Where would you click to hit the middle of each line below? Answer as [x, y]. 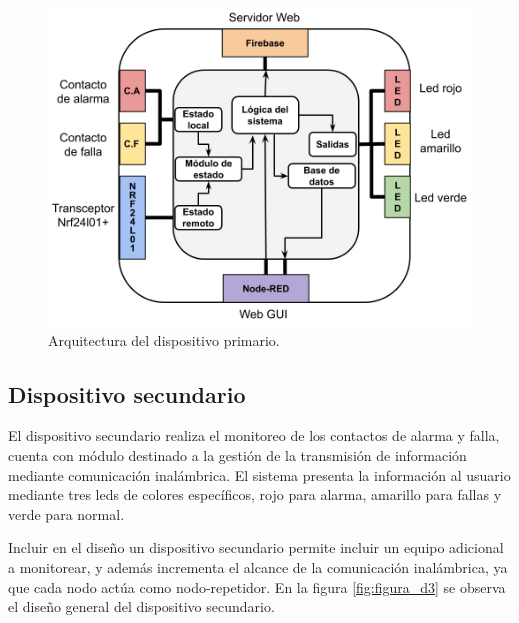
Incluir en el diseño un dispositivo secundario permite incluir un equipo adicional [256, 547]
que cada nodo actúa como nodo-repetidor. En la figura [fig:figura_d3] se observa [257, 586]
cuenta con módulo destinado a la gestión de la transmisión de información [237, 454]
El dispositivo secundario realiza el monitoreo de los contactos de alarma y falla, [254, 435]
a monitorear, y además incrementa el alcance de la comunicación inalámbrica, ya [258, 566]
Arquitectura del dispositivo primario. [164, 339]
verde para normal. [66, 513]
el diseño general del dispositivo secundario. [141, 606]
